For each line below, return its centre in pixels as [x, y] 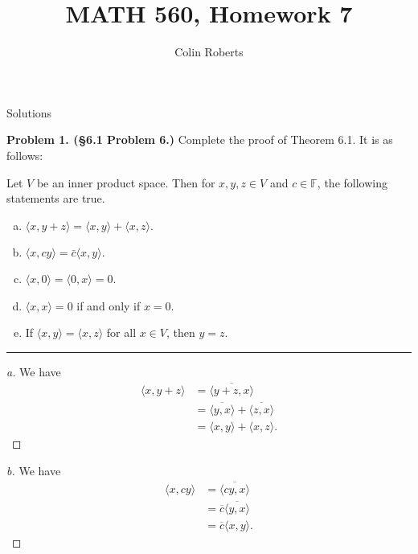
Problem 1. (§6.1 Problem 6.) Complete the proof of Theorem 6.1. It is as [200, 140]
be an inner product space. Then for [126, 182]
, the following [352, 182]
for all [121, 332]
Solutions [29, 112]
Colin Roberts [209, 52]
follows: [25, 155]
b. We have [34, 470]
